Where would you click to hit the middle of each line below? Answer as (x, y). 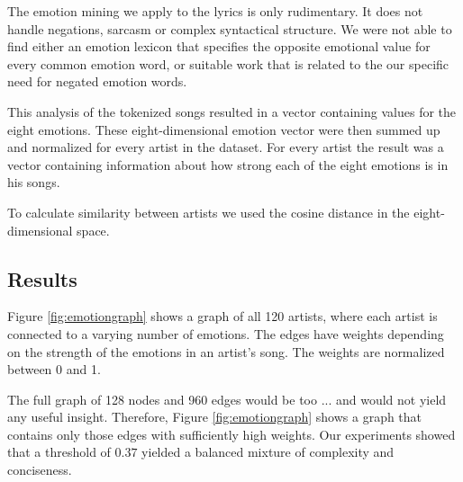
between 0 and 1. (54, 369)
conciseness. (40, 470)
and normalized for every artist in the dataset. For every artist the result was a (226, 147)
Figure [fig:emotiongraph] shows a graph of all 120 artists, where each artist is (222, 316)
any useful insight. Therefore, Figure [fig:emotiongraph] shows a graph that (215, 417)
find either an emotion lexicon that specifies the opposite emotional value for (219, 46)
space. (93, 230)
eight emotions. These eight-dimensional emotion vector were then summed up (224, 129)
